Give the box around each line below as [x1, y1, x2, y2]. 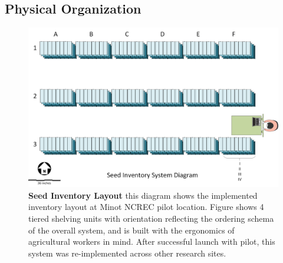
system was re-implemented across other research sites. [28, 246, 226, 259]
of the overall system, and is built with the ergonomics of [28, 223, 235, 236]
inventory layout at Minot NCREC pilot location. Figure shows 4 [28, 200, 264, 213]
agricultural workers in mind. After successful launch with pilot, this [28, 235, 275, 248]
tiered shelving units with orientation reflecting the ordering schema [28, 212, 274, 224]
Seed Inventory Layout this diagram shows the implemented [28, 189, 258, 201]
